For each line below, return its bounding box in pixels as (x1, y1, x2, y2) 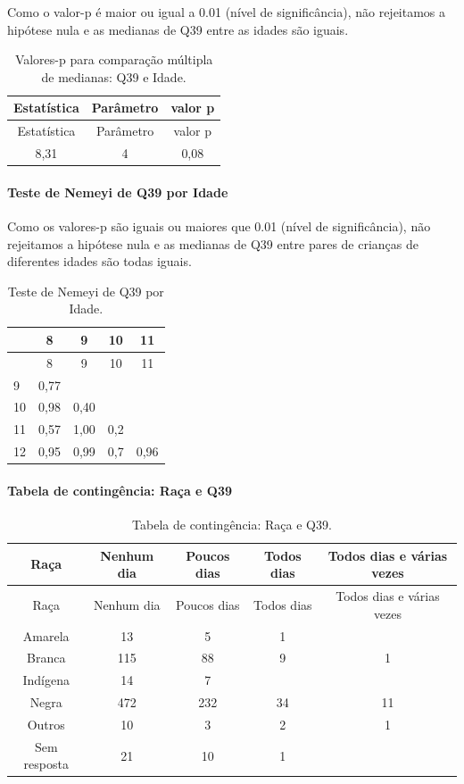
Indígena (22, 671, 70, 689)
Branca (27, 648, 66, 667)
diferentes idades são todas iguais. (7, 252, 192, 271)
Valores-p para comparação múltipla (14, 50, 213, 69)
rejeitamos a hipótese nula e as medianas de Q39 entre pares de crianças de (7, 234, 418, 253)
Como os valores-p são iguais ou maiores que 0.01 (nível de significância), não (7, 216, 431, 235)
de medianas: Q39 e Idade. (41, 67, 186, 86)
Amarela (22, 626, 70, 645)
